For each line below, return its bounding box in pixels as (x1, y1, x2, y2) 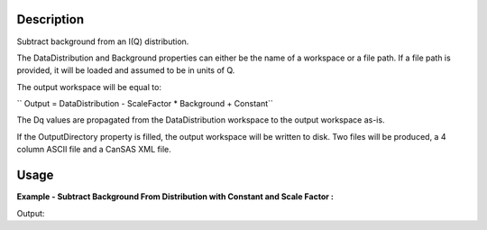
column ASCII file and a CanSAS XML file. (16, 144, 171, 155)
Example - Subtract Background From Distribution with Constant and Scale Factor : (16, 191, 334, 202)
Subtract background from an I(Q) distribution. (16, 36, 189, 47)
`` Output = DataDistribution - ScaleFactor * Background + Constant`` (16, 98, 274, 109)
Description (16, 12, 85, 27)
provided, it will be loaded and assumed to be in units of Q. (16, 65, 235, 76)
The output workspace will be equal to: (16, 81, 162, 92)
